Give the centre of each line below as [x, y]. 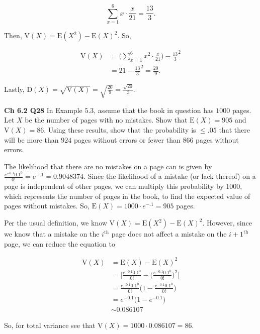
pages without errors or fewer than [127, 139]
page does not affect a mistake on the [169, 234]
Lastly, [14, 89]
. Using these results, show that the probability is [120, 129]
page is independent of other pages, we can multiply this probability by [114, 186]
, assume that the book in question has [154, 110]
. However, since [227, 223]
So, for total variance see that [50, 325]
